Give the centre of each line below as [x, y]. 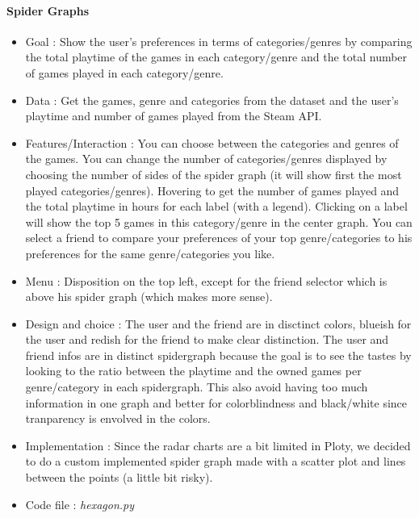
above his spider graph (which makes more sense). [149, 297]
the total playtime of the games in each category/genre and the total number [216, 57]
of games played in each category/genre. [124, 72]
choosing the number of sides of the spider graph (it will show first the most [214, 174]
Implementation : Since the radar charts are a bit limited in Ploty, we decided [218, 445]
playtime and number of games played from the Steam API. [174, 116]
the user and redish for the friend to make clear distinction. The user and [207, 339]
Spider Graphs [48, 10]
